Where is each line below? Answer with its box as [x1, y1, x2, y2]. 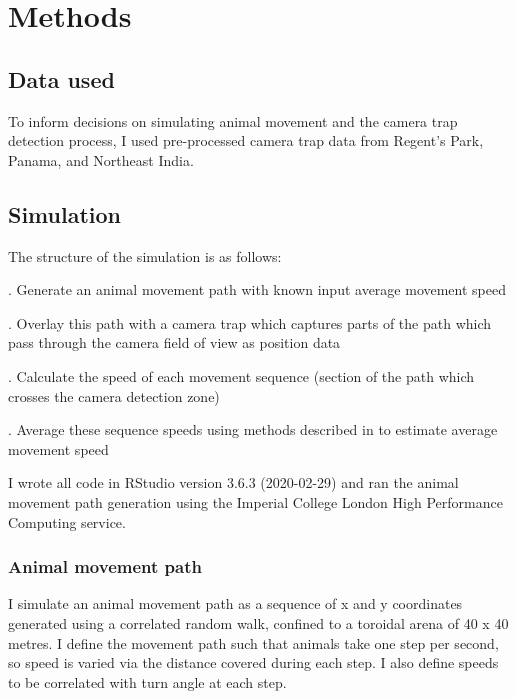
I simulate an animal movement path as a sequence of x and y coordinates [8, 593, 463, 614]
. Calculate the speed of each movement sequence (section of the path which [8, 365, 475, 386]
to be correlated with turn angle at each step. [8, 671, 287, 692]
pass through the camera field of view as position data [8, 332, 341, 353]
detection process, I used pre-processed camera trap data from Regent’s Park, [8, 130, 484, 151]
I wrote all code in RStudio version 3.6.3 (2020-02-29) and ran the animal [8, 472, 459, 493]
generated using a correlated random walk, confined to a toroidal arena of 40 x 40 [8, 612, 509, 633]
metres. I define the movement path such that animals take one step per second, [8, 632, 499, 653]
